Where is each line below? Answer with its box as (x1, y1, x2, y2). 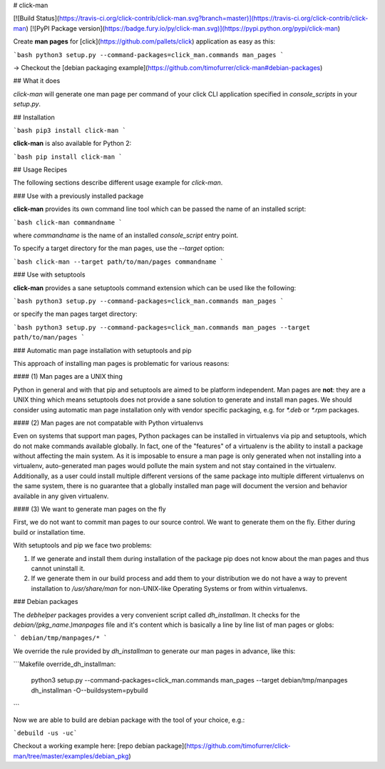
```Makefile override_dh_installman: (13, 660, 116, 668)
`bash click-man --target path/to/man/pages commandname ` (13, 257, 225, 266)
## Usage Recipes (13, 165, 68, 174)
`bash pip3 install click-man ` (13, 126, 126, 134)
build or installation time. (13, 527, 86, 536)
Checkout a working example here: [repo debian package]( (13, 742, 187, 750)
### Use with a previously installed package (13, 192, 144, 200)
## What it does (13, 76, 61, 85)
